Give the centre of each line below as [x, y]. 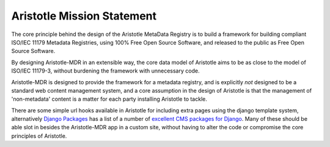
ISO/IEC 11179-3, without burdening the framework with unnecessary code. [105, 71]
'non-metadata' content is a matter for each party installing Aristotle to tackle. [109, 99]
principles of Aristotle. [39, 136]
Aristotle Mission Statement [84, 16]
